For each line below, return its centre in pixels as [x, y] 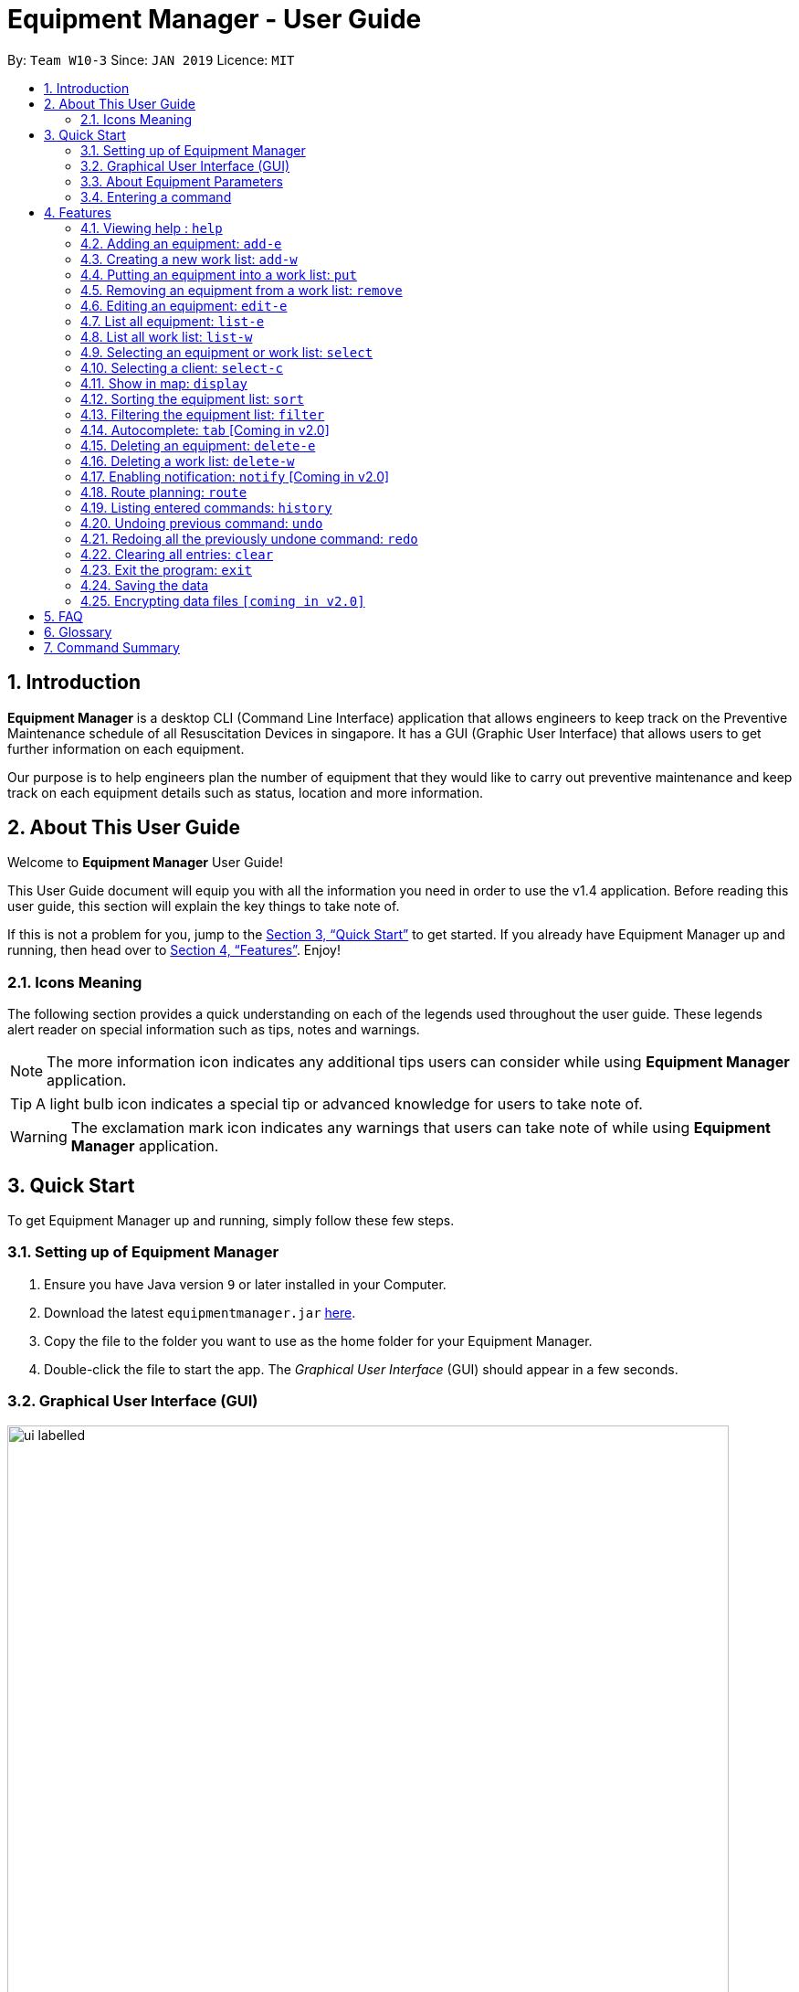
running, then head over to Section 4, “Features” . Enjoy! [174, 950]
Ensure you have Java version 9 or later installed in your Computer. [245, 1284]
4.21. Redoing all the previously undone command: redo [249, 538]
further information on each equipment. [126, 748]
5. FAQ [63, 616]
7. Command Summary [112, 647]
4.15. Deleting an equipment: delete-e [198, 445]
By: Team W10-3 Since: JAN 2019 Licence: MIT [151, 59]
